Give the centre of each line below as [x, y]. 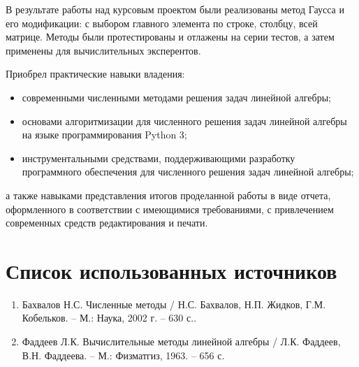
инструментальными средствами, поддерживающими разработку [159, 158]
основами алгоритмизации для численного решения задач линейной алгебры [184, 121]
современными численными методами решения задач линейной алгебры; [176, 97]
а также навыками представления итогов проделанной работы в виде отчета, [168, 195]
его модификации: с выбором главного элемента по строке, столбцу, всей [162, 23]
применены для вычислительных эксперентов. [103, 50]
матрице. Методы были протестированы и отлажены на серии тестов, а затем [170, 37]
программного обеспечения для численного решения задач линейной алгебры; [188, 172]
